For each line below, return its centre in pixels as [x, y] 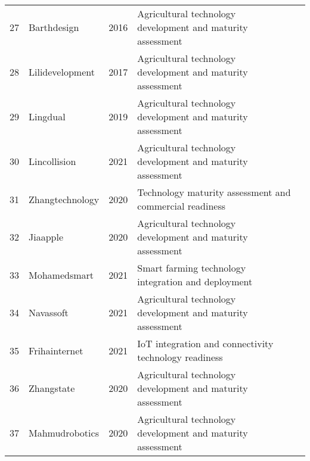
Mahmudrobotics [64, 433]
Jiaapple [46, 237]
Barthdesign [54, 27]
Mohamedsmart [61, 275]
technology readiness [180, 357]
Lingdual [47, 116]
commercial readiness [182, 206]
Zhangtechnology [64, 199]
